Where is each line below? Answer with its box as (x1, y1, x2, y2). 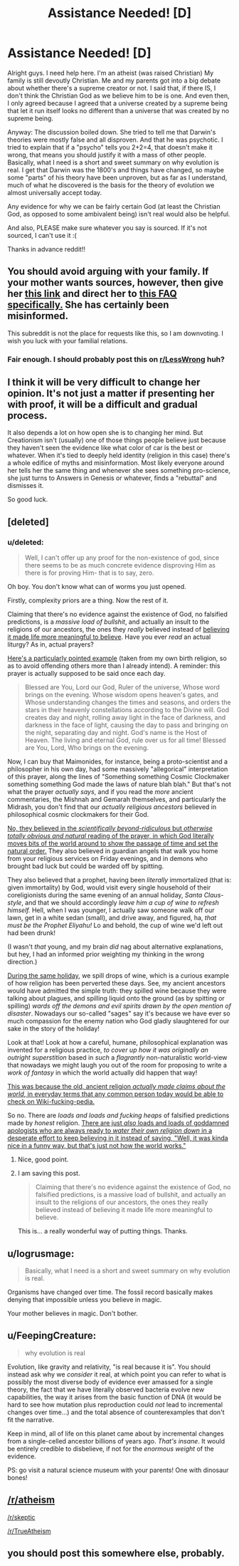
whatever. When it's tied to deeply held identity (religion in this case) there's (7, 451, 230, 460)
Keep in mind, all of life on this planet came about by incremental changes (7, 1429, 224, 1438)
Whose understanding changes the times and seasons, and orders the (24, 698, 231, 706)
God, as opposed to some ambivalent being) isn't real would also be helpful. (7, 209, 230, 218)
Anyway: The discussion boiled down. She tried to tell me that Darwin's (7, 127, 216, 136)
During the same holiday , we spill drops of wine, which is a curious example (7, 971, 230, 980)
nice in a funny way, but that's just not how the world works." (7, 1142, 186, 1150)
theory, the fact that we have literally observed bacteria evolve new (7, 1385, 205, 1394)
